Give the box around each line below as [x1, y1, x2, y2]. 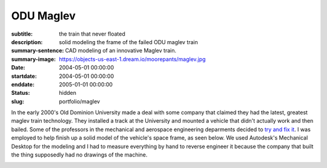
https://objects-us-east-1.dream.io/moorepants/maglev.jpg [59, 55, 206, 63]
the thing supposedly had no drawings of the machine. [11, 151, 148, 158]
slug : [11, 97, 24, 105]
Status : [11, 89, 30, 97]
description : [11, 38, 43, 45]
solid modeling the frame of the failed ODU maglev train [59, 38, 198, 45]
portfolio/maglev [59, 97, 100, 105]
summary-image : [11, 55, 56, 63]
